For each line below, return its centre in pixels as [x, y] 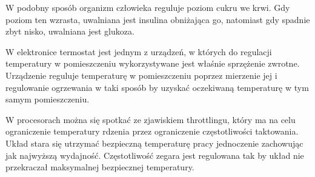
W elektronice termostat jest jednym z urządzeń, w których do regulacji [139, 51]
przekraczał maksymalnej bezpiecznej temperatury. [100, 167]
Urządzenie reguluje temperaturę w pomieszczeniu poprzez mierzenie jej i [141, 75]
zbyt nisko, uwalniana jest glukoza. [70, 31]
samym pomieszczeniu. [48, 99]
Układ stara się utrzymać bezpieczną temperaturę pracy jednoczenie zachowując [154, 143]
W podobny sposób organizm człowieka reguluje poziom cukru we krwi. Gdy [148, 7]
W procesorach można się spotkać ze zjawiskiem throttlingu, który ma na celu [151, 119]
